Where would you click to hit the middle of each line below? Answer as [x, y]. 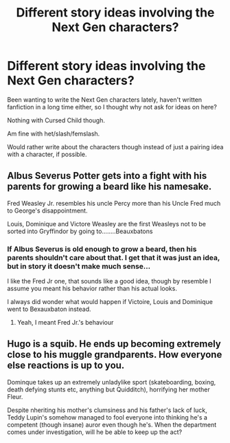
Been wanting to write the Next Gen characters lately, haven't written [105, 99]
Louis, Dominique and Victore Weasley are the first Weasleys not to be [106, 224]
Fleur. [15, 396]
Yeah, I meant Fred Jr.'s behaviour [65, 323]
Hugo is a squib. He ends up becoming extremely [114, 344]
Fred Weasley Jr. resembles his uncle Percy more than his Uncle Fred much [114, 203]
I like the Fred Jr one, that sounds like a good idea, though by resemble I [109, 281]
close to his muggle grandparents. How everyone [115, 355]
